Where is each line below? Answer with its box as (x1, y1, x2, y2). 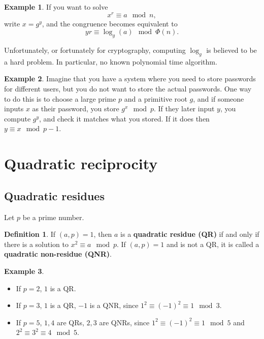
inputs (4, 103, 24, 114)
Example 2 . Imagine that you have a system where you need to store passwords (4, 73, 256, 84)
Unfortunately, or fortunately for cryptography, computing (4, 45, 186, 55)
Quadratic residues (4, 188, 105, 203)
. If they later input (153, 103, 215, 114)
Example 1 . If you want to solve (4, 2, 108, 12)
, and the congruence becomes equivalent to (42, 18, 178, 28)
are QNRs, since (99, 317, 150, 327)
